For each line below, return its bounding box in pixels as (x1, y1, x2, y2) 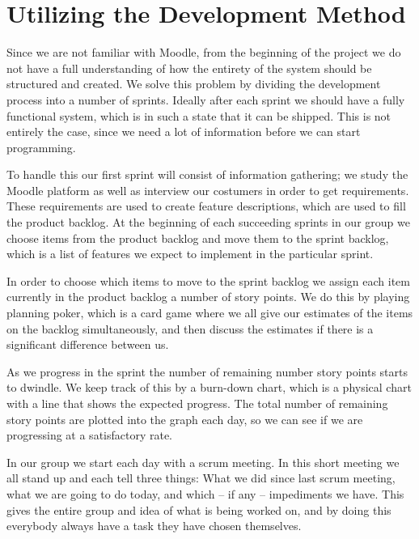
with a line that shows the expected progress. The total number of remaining (6, 395, 388, 411)
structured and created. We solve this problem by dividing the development (6, 75, 381, 92)
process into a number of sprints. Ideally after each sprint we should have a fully (6, 91, 405, 108)
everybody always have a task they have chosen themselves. (6, 517, 302, 534)
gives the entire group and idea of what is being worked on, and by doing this (6, 501, 391, 518)
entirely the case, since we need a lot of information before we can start (6, 123, 361, 140)
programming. (6, 138, 76, 155)
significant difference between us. (6, 336, 169, 353)
